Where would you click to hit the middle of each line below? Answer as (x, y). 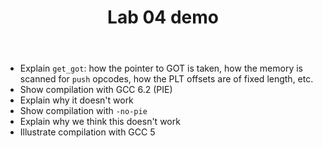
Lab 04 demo (163, 17)
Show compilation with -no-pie (83, 111)
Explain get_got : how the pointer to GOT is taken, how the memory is (161, 68)
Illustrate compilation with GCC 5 (87, 132)
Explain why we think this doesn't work (100, 122)
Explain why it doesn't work (76, 100)
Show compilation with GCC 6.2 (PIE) (96, 90)
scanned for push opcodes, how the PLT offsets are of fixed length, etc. (166, 79)
